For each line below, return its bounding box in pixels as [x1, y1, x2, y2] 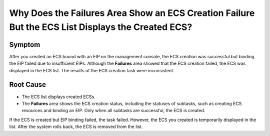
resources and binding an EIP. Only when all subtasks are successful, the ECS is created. [21, 108, 205, 114]
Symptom [9, 40, 40, 49]
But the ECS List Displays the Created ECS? [9, 21, 192, 32]
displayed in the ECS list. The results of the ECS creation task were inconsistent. [9, 67, 174, 73]
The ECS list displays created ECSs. [21, 94, 96, 100]
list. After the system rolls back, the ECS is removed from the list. [9, 124, 143, 130]
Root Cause [9, 80, 46, 89]
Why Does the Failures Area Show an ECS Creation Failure [9, 7, 255, 18]
